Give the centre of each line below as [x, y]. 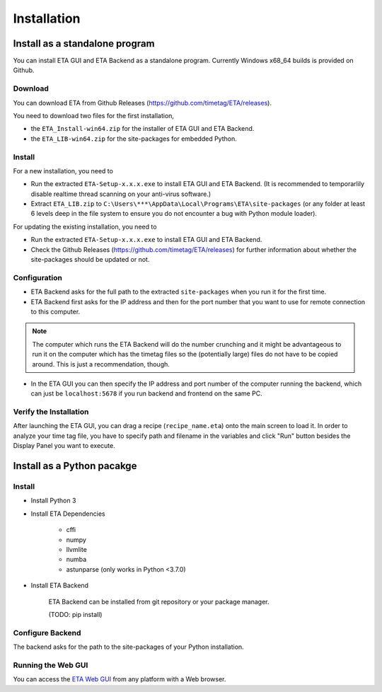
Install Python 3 [53, 501]
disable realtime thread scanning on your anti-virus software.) [121, 194]
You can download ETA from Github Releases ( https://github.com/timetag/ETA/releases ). [143, 103]
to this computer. [56, 311]
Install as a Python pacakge [75, 466]
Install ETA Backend [59, 586]
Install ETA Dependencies [68, 514]
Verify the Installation [51, 412]
